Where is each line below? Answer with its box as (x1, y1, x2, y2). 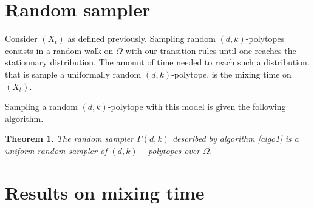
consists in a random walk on (5, 44, 114, 56)
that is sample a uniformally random (5, 67, 142, 80)
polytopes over (148, 144, 200, 156)
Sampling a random (5, 100, 78, 113)
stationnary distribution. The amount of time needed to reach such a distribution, (5, 56, 310, 69)
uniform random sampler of (5, 144, 108, 156)
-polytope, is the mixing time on (171, 67, 292, 80)
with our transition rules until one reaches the (125, 44, 296, 56)
